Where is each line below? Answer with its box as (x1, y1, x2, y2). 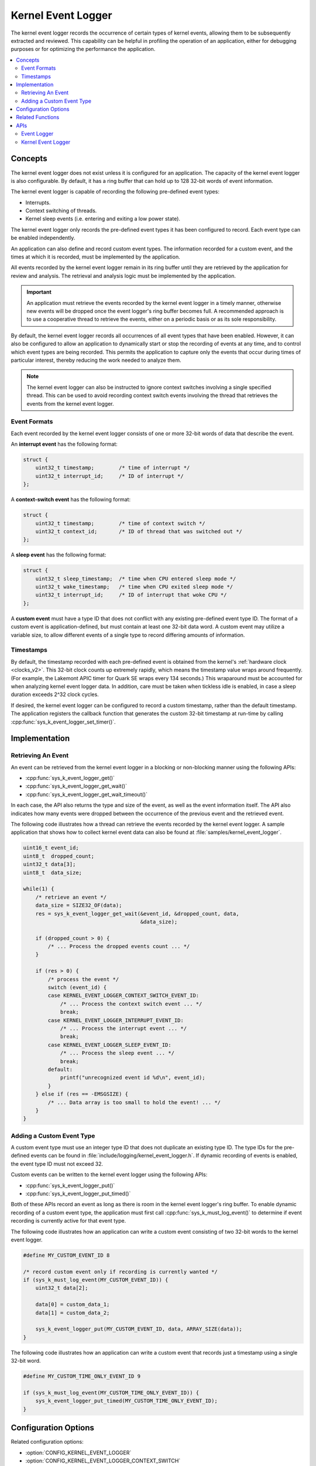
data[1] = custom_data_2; (35, 1309, 110, 1316)
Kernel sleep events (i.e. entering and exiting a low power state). (25, 215, 181, 222)
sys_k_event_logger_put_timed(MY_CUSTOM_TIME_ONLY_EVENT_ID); (35, 1397, 218, 1404)
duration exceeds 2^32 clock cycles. (11, 691, 99, 698)
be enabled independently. (11, 235, 75, 242)
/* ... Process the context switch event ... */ (60, 1000, 202, 1007)
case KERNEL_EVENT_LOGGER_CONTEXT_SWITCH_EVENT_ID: (47, 992, 200, 999)
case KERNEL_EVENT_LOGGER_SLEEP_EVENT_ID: (47, 1041, 172, 1048)
